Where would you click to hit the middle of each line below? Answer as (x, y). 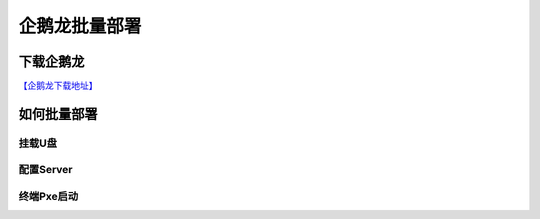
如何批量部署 (58, 113)
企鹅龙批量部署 (80, 26)
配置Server (46, 170)
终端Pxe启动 (48, 196)
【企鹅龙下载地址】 (58, 86)
